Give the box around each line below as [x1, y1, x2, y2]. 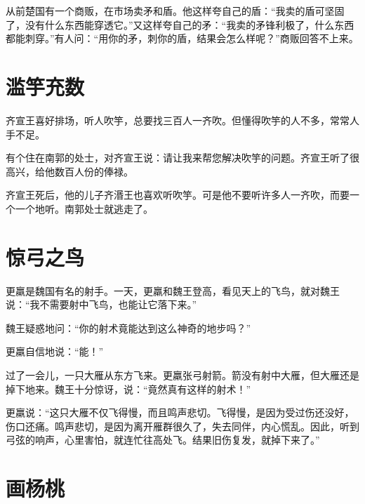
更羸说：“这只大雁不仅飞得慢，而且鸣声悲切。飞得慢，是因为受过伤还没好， [6, 405, 354, 420]
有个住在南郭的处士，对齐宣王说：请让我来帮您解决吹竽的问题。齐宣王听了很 [6, 150, 359, 165]
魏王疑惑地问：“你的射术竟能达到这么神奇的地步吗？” [6, 320, 251, 335]
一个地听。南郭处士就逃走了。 [15, 201, 153, 215]
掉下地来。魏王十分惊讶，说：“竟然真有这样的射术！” [6, 381, 251, 396]
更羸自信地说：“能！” [6, 344, 104, 359]
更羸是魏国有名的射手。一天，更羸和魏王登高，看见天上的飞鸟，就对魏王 [6, 283, 340, 298]
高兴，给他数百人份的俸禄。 [6, 164, 133, 178]
